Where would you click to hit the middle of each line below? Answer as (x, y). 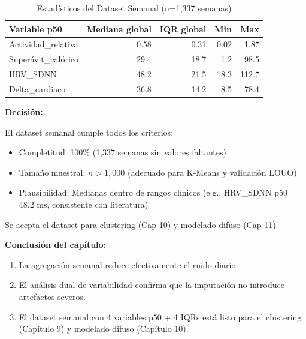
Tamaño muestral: (52, 172)
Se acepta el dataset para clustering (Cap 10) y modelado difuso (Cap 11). (142, 224)
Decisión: (24, 112)
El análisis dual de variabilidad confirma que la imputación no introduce (152, 285)
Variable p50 (36, 28)
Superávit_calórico (44, 59)
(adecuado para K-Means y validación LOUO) (212, 172)
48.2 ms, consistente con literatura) (84, 204)
